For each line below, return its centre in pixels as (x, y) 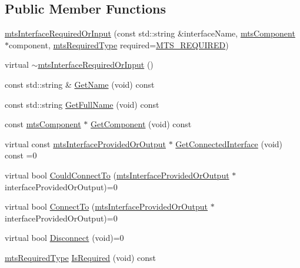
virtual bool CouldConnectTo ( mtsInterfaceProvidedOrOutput (117, 175)
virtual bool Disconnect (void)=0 (64, 238)
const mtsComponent (43, 124)
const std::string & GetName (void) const (80, 84)
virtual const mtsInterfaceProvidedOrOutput (85, 143)
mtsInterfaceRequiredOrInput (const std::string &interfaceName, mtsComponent (150, 33)
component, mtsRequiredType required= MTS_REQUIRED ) (119, 44)
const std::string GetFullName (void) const (82, 104)
